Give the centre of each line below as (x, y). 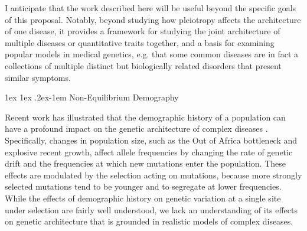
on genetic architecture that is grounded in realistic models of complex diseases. (149, 221)
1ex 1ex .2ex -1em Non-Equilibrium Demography (92, 97)
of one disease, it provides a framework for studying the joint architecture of (143, 31)
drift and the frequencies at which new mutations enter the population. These (145, 163)
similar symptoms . (38, 77)
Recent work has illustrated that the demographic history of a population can (145, 117)
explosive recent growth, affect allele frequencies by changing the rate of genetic (149, 152)
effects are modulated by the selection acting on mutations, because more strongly (153, 175)
